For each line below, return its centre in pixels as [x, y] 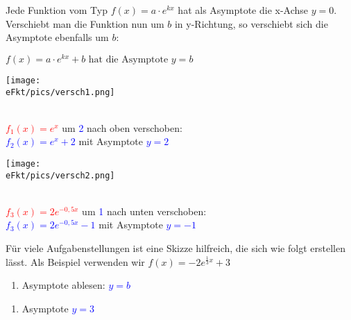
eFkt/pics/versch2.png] [60, 175]
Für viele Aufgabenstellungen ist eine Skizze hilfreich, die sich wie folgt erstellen [175, 248]
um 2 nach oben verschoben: [122, 127]
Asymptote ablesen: [63, 285]
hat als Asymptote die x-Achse [243, 10]
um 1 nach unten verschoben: [144, 211]
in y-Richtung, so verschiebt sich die [251, 23]
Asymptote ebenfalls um [57, 37]
